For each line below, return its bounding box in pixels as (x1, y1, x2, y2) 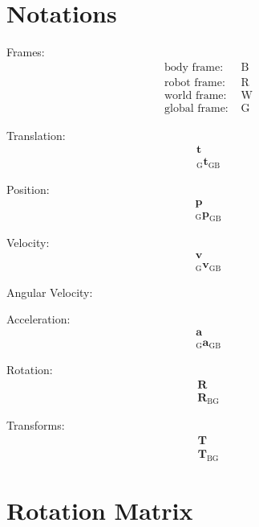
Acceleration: (6, 311, 71, 327)
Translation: (6, 126, 66, 143)
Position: (6, 180, 50, 197)
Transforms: (6, 417, 65, 434)
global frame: (164, 102, 229, 114)
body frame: (164, 61, 224, 73)
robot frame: (164, 76, 225, 89)
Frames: (6, 43, 45, 60)
